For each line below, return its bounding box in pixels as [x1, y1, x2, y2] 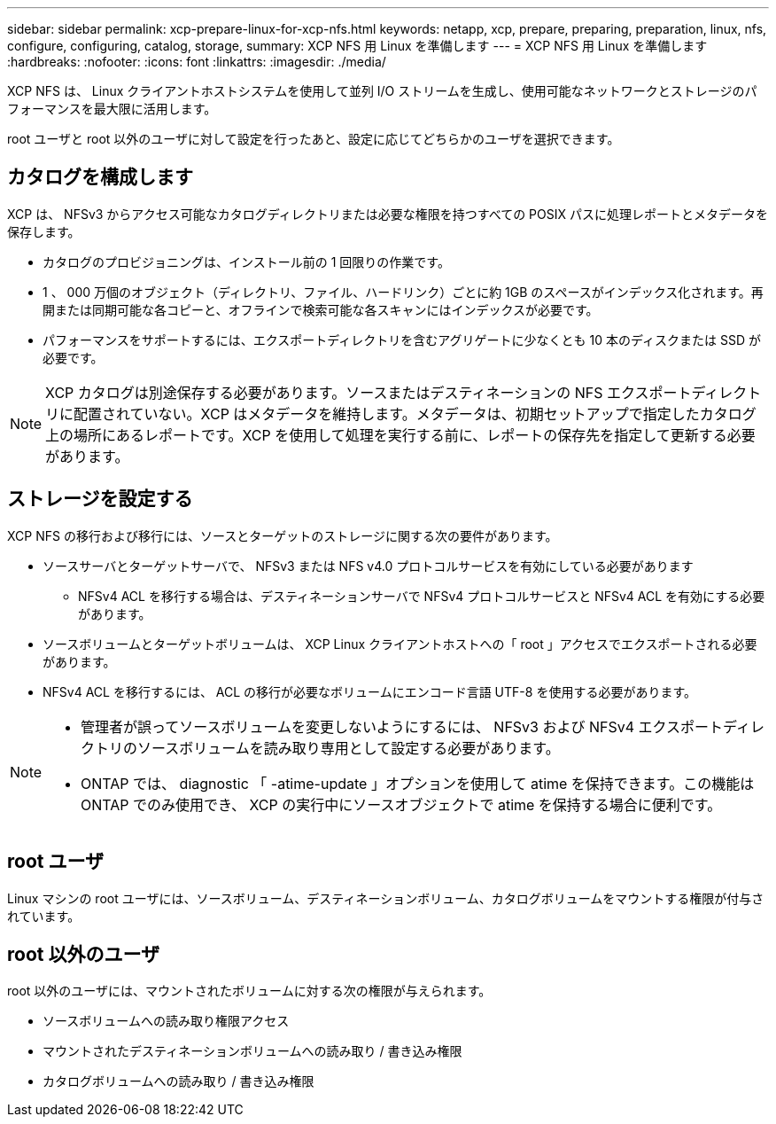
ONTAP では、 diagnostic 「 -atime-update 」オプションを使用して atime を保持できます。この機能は [81, 774, 755, 792]
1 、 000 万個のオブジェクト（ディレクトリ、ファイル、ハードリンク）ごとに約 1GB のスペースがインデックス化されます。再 [43, 284, 764, 300]
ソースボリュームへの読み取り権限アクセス [43, 1013, 290, 1029]
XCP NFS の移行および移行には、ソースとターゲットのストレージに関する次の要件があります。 [7, 527, 558, 543]
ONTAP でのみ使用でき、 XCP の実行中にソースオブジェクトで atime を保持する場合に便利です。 [81, 795, 722, 814]
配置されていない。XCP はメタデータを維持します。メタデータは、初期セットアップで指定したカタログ [74, 404, 757, 423]
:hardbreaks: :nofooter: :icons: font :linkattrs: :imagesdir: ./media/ [7, 54, 386, 69]
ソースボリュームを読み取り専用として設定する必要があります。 [137, 738, 560, 757]
